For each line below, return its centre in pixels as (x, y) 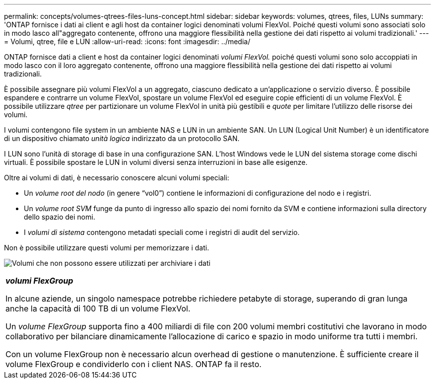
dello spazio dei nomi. (60, 217)
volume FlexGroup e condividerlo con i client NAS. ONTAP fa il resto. (134, 364)
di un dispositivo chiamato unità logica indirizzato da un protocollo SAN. (122, 138)
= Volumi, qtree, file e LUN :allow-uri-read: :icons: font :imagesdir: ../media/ (127, 41)
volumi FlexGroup (39, 281)
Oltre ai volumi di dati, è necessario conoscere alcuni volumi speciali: (117, 178)
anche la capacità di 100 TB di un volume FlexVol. (98, 308)
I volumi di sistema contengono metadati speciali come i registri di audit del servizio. (162, 232)
